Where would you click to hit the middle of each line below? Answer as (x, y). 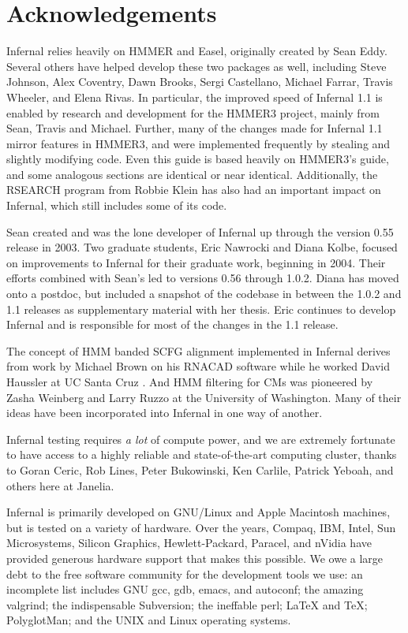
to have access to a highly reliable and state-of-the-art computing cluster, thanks (202, 454)
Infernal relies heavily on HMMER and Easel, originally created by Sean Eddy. (197, 51)
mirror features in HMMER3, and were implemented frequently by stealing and (198, 143)
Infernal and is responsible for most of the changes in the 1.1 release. (172, 324)
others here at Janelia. (60, 485)
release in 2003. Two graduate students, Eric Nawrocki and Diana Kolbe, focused (202, 247)
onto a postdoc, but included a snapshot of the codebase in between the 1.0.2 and (204, 294)
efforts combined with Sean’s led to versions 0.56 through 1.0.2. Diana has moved (203, 278)
